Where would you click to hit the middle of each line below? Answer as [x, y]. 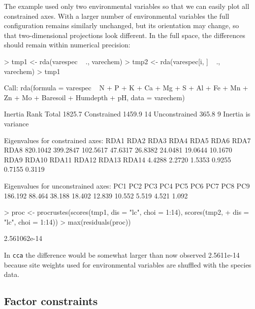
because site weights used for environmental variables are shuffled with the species [128, 264]
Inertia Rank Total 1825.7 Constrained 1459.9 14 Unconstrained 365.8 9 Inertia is [127, 114]
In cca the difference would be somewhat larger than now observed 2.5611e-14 [122, 254]
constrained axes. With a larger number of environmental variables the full [117, 16]
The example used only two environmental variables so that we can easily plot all [127, 6]
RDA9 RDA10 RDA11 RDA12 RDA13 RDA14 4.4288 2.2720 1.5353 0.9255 [118, 159]
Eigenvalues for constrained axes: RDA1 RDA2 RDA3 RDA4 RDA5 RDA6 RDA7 [127, 140]
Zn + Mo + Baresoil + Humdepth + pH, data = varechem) [95, 97]
